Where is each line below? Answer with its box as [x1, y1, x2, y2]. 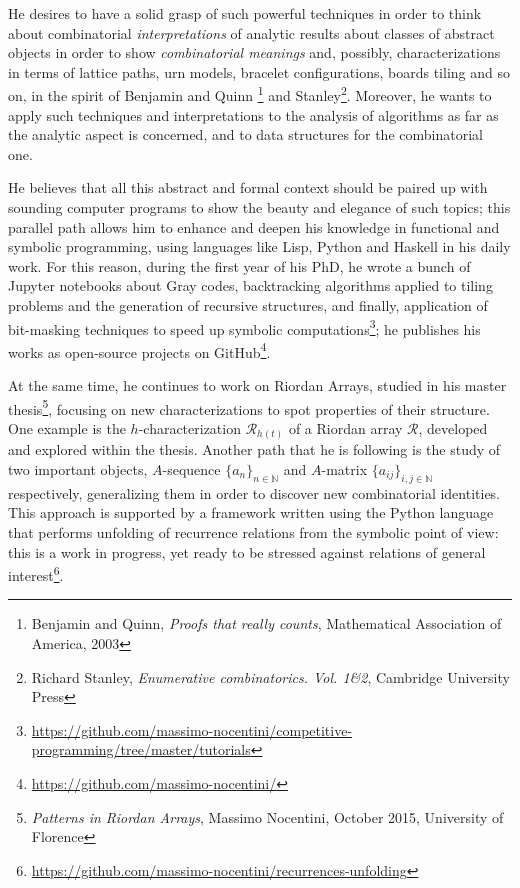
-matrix [321, 459, 368, 480]
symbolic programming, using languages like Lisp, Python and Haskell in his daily [8, 236, 511, 257]
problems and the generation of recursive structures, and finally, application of [8, 294, 488, 315]
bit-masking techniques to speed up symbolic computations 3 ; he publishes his [8, 315, 481, 339]
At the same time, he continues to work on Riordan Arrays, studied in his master [8, 375, 507, 396]
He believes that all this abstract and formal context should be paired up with [8, 177, 488, 198]
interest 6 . [8, 562, 64, 585]
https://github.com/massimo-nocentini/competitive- [31, 719, 353, 740]
